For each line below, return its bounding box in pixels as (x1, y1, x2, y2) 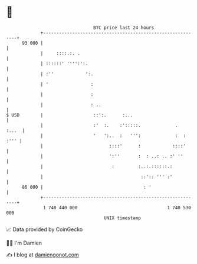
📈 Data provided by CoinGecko (6, 226, 83, 233)
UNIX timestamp (103, 215, 142, 221)
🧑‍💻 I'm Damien (6, 239, 42, 246)
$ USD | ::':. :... (6, 112, 133, 118)
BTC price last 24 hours (93, 25, 155, 31)
